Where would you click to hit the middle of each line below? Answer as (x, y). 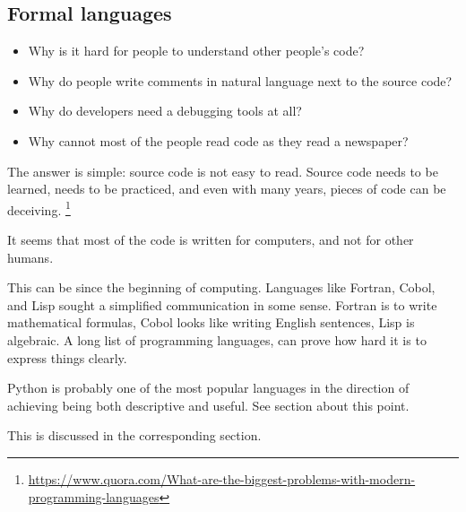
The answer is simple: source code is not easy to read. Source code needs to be (223, 171)
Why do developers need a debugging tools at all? (165, 111)
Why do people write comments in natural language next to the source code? (240, 80)
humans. (30, 257)
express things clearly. (67, 357)
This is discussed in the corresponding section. (134, 435)
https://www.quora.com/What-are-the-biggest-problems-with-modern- (222, 478)
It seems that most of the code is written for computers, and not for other (211, 240)
